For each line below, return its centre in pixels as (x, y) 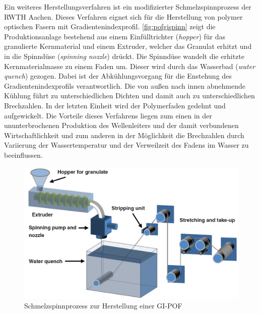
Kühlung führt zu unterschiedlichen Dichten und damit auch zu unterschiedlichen (129, 96)
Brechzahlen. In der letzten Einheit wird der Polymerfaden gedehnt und (115, 105)
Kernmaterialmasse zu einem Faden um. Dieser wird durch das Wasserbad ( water (130, 66)
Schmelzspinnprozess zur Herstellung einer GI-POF (103, 306)
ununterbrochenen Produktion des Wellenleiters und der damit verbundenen (121, 125)
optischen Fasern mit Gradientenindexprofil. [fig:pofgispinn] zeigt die (110, 26)
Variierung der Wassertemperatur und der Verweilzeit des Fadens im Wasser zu (126, 145)
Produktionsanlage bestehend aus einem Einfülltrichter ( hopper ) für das (115, 36)
